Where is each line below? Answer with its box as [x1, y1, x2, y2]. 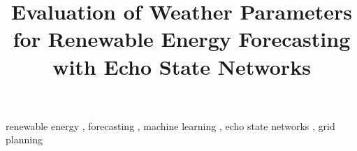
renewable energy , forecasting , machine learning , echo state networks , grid [6, 118, 335, 133]
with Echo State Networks [52, 52, 311, 80]
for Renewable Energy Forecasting [13, 24, 351, 53]
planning [6, 132, 43, 147]
